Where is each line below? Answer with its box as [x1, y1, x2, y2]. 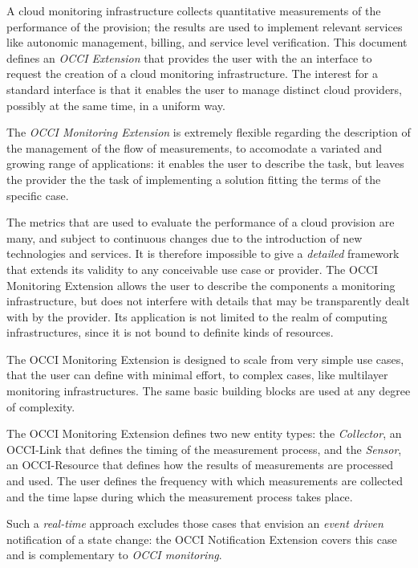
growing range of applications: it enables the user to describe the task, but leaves [6, 155, 404, 172]
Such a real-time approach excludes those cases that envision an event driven [6, 515, 384, 532]
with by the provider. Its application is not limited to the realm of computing [6, 308, 388, 325]
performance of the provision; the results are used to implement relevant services [6, 18, 403, 35]
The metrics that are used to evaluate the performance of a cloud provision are [6, 214, 395, 231]
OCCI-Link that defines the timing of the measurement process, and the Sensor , [6, 440, 402, 457]
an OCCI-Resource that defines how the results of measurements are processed [6, 456, 393, 473]
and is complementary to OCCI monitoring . [6, 546, 222, 563]
